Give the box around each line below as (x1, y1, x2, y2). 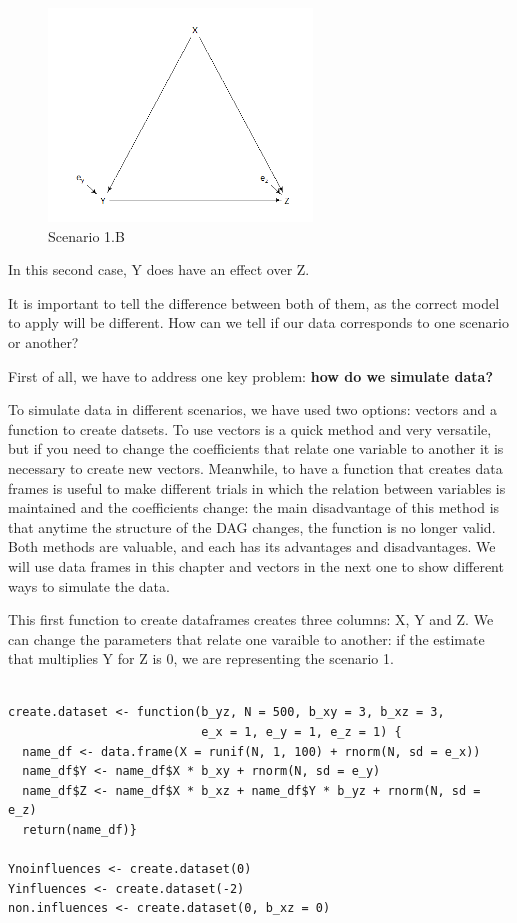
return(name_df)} (22, 823, 137, 838)
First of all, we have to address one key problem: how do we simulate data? (8, 365, 493, 386)
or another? (8, 331, 79, 352)
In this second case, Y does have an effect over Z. (8, 259, 310, 280)
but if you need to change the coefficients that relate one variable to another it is (8, 438, 504, 459)
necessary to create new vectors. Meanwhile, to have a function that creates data (8, 457, 503, 478)
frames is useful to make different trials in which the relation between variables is (8, 477, 506, 498)
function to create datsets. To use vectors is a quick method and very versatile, (8, 418, 492, 439)
